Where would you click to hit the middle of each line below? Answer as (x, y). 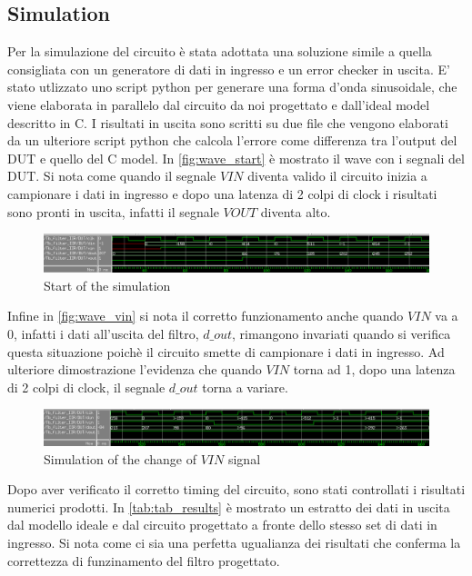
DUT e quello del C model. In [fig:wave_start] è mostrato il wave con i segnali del (236, 158)
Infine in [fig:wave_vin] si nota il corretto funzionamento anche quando (206, 316)
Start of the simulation (107, 285)
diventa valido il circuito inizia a (337, 176)
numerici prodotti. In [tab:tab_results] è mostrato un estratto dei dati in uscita (229, 506)
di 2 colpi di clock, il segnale (86, 387)
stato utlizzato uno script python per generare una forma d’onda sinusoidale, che (232, 87)
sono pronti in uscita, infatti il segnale (113, 211)
